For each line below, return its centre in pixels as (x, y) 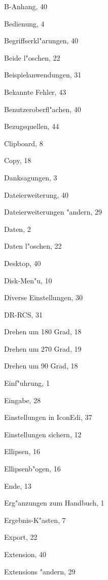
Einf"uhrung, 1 (27, 383)
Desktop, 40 (23, 263)
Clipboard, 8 (24, 143)
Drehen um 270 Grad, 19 (43, 348)
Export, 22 (21, 537)
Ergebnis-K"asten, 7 (35, 520)
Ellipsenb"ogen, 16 (32, 469)
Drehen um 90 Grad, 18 (41, 366)
